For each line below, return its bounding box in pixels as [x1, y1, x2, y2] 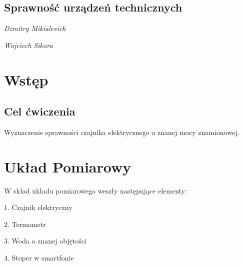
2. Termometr [4, 218, 46, 229]
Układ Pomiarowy [4, 156, 131, 176]
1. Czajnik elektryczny [4, 202, 72, 212]
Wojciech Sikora [4, 39, 53, 50]
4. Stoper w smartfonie [4, 252, 74, 263]
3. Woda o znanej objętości [4, 235, 86, 246]
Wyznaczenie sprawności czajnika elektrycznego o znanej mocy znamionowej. [4, 126, 239, 137]
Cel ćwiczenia [4, 103, 75, 119]
